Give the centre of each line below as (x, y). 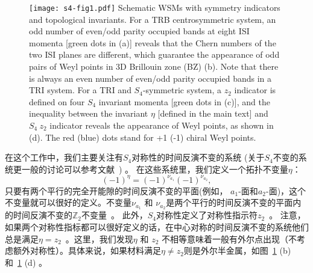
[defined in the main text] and (213, 113)
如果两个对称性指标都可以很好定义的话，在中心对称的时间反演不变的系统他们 (157, 226)
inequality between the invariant (89, 113)
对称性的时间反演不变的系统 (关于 (198, 157)
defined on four (57, 101)
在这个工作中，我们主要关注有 (64, 157)
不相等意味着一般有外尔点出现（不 (229, 238)
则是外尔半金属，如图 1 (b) (237, 250)
